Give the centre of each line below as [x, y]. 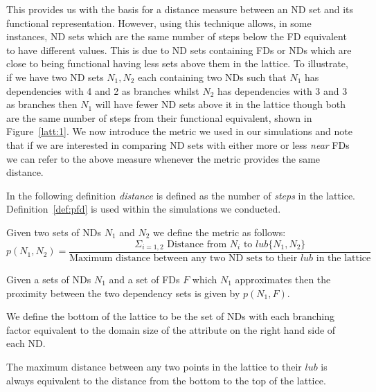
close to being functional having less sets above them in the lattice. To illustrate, [177, 63]
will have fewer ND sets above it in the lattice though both [220, 104]
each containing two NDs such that [212, 77]
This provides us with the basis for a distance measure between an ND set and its [180, 9]
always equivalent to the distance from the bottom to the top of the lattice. [166, 380]
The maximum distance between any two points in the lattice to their [154, 366]
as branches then [42, 104]
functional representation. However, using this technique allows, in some [159, 23]
